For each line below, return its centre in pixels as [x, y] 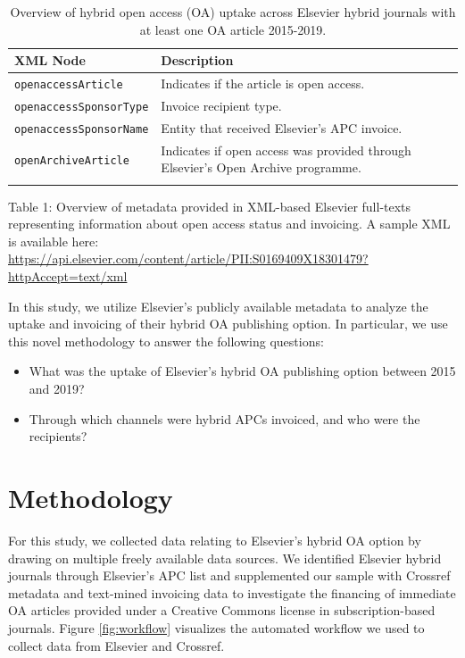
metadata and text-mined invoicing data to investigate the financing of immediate [232, 592]
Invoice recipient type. [221, 105]
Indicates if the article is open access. [263, 83]
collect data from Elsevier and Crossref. [116, 645]
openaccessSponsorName [82, 129]
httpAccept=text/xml [68, 276]
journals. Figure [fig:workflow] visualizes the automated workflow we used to [216, 627]
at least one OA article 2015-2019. [233, 29]
